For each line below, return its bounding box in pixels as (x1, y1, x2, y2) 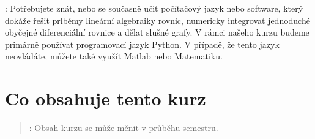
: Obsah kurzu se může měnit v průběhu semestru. (29, 121, 218, 134)
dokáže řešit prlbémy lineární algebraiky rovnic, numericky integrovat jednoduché (5, 13, 310, 26)
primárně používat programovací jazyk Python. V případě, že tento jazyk (5, 37, 280, 50)
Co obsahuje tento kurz (5, 86, 206, 111)
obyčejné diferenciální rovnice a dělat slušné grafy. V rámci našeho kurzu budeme (5, 26, 309, 39)
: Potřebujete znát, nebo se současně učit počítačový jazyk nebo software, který (5, 2, 303, 14)
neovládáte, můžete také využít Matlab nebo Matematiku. (5, 50, 223, 62)
